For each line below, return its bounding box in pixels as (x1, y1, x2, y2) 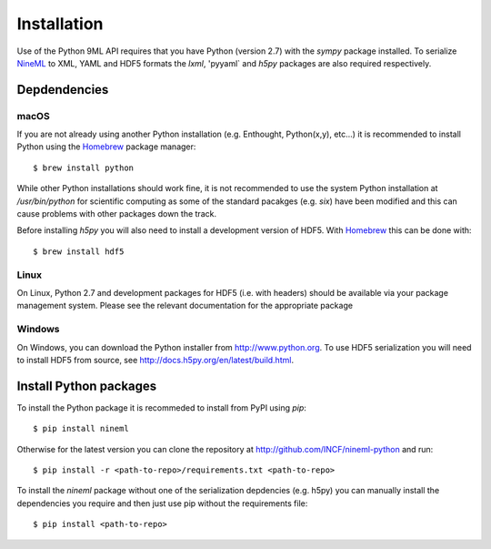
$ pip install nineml (33, 423, 129, 434)
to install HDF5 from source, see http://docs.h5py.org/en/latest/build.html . (16, 354, 295, 365)
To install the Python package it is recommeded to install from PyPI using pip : (16, 402, 306, 413)
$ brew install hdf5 (33, 246, 125, 257)
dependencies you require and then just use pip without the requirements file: (16, 497, 308, 509)
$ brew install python (33, 162, 135, 173)
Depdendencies (16, 82, 109, 97)
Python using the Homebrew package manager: (16, 141, 196, 152)
